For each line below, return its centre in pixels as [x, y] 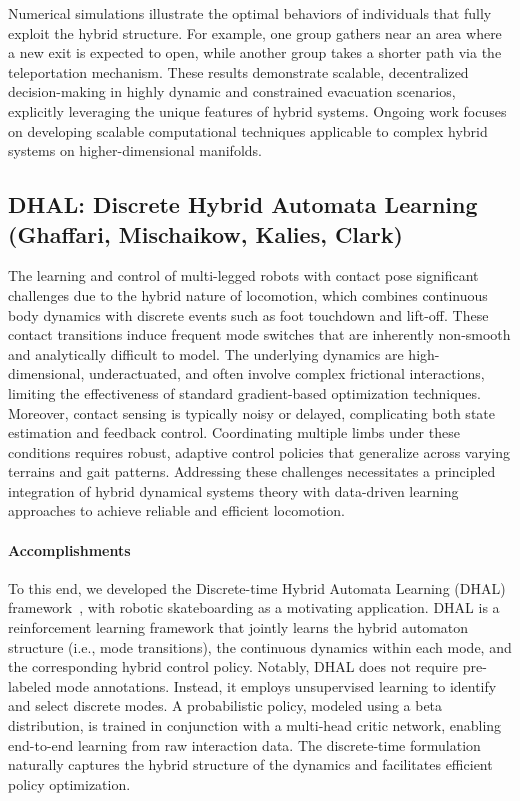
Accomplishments [69, 549]
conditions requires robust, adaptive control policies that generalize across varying [259, 451]
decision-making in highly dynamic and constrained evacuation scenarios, [232, 91]
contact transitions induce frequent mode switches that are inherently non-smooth [259, 334]
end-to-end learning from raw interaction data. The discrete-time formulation [244, 744]
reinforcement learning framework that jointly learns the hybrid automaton [238, 627]
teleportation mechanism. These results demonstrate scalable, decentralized [238, 71]
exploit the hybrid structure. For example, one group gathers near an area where [255, 32]
